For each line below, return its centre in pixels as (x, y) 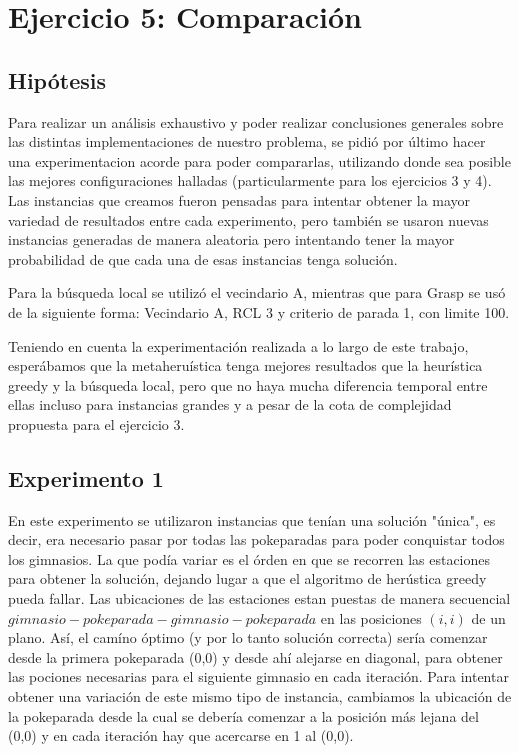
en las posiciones (371, 617)
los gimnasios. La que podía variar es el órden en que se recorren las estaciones (249, 558)
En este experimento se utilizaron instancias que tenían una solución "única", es (252, 519)
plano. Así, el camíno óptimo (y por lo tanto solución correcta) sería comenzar (248, 637)
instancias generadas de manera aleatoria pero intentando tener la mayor (231, 239)
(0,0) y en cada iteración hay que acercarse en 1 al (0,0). (181, 735)
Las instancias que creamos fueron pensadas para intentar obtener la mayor (239, 199)
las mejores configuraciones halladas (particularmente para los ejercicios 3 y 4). (250, 180)
